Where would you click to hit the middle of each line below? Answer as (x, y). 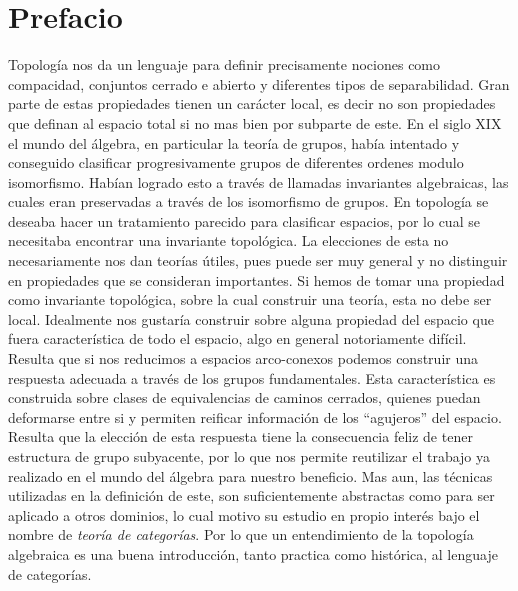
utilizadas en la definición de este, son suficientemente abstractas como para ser (251, 495)
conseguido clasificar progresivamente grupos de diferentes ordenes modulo (236, 162)
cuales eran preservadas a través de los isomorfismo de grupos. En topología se (248, 201)
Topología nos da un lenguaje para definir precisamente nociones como (224, 64)
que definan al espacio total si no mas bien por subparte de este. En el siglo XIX (255, 122)
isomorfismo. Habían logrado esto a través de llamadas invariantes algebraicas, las (258, 181)
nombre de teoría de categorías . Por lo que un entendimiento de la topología (241, 534)
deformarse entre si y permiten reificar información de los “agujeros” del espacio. (255, 416)
